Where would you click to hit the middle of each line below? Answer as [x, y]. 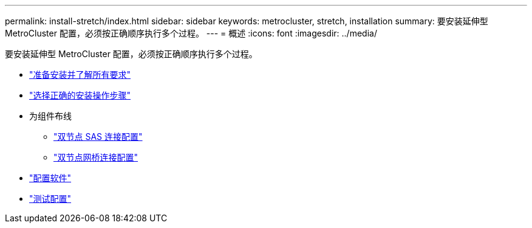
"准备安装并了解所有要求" [80, 74]
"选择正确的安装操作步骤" [80, 95]
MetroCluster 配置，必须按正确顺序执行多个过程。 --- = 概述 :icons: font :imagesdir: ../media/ [191, 33]
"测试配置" [50, 199]
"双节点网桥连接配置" [96, 157]
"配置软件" [50, 178]
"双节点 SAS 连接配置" [98, 136]
